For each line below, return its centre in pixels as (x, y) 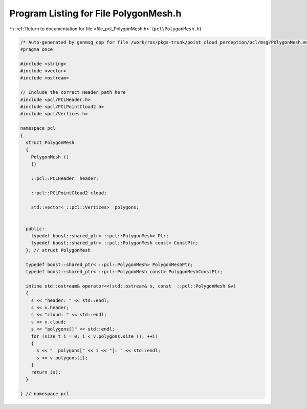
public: (35, 229)
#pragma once (37, 49)
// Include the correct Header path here (73, 93)
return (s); (46, 372)
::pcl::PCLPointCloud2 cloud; (69, 193)
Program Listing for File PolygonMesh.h (95, 13)
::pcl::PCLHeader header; (65, 178)
